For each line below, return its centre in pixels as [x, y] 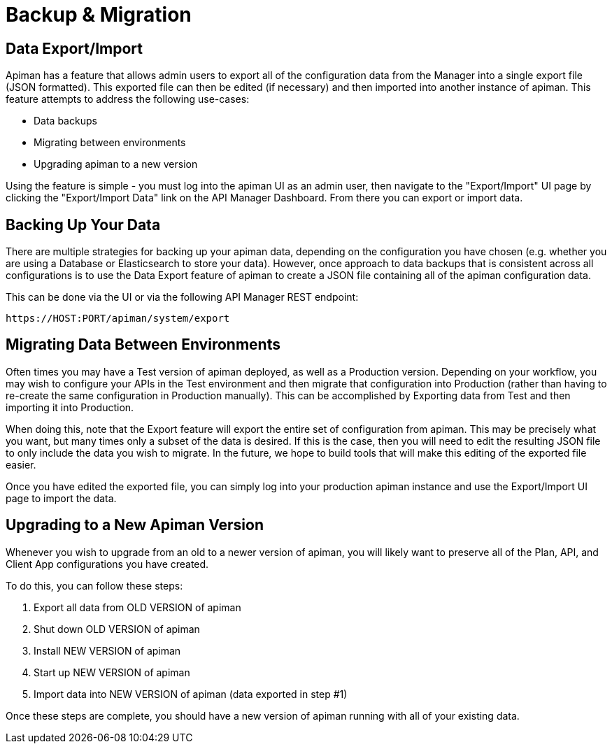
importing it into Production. [70, 407]
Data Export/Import [74, 48]
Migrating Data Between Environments [143, 345]
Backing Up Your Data [83, 224]
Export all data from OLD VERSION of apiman [137, 607]
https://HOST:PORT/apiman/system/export [118, 319]
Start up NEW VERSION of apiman [112, 672]
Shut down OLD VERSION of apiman [117, 629]
